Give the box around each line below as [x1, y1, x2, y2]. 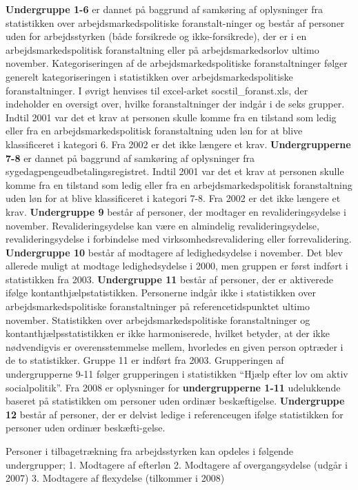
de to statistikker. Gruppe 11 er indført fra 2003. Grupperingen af [6, 353, 284, 367]
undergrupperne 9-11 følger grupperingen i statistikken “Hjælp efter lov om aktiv [6, 367, 348, 381]
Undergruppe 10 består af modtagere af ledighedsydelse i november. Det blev [6, 245, 343, 259]
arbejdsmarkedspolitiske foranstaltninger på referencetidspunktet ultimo [6, 299, 310, 314]
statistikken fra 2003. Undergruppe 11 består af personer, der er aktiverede [6, 272, 334, 286]
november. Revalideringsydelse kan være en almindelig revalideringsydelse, [6, 218, 319, 232]
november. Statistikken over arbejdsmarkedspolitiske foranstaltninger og [6, 312, 310, 327]
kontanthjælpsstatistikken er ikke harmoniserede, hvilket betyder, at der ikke [6, 326, 330, 340]
